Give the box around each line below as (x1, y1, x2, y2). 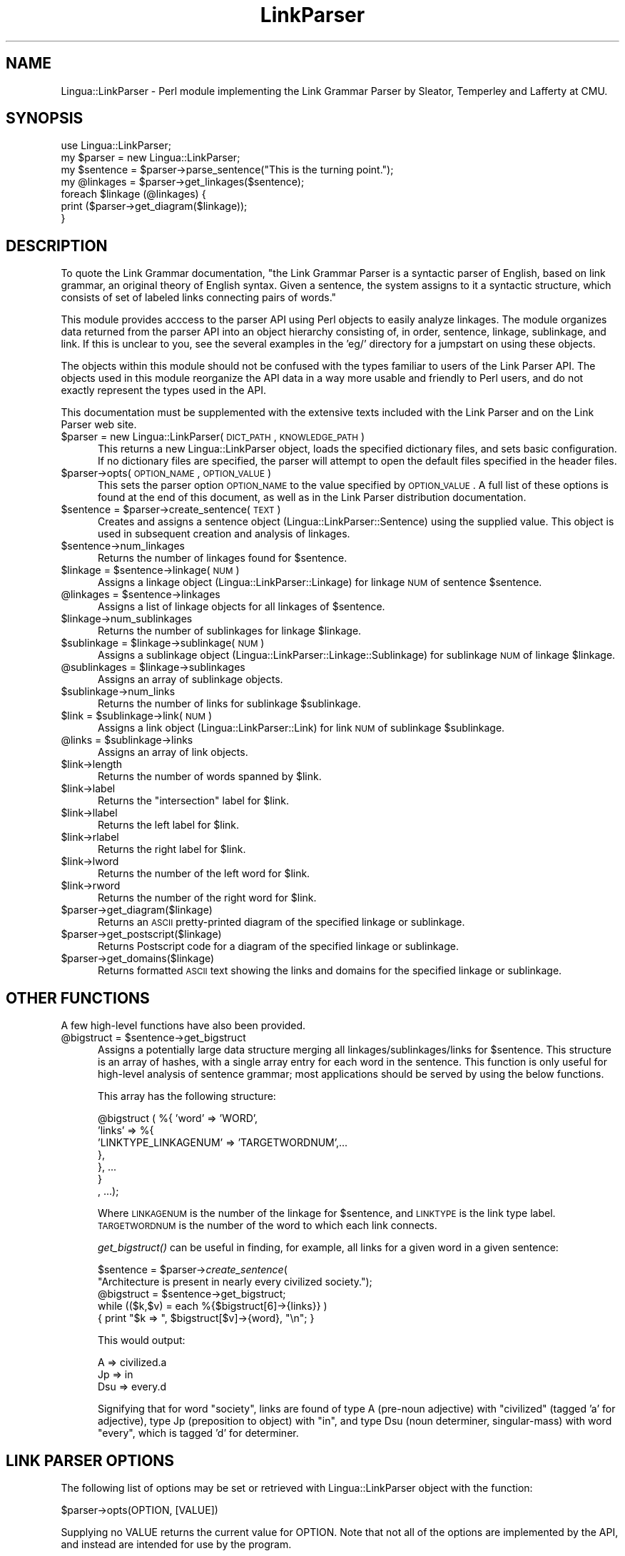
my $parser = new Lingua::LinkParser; (61, 151, 240, 164)
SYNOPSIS (6, 109, 83, 128)
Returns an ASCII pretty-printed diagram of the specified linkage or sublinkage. (98, 916, 465, 929)
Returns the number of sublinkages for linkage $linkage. (98, 625, 362, 637)
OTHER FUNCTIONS (6, 989, 150, 1007)
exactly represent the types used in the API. (61, 384, 266, 397)
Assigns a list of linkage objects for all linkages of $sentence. (98, 600, 385, 613)
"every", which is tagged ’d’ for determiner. (98, 1427, 299, 1440)
